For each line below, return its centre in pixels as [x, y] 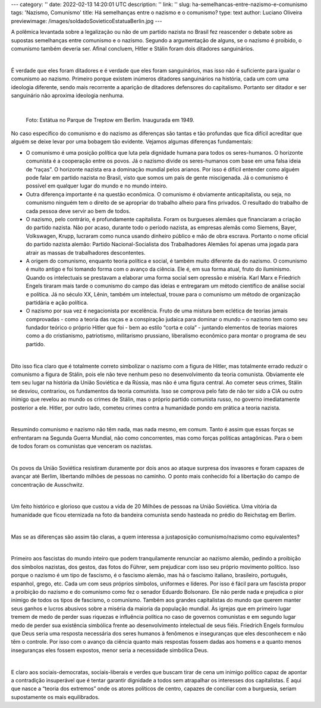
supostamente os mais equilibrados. [55, 697]
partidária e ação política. [57, 302]
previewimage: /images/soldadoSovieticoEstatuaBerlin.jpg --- [87, 21]
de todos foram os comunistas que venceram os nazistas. [82, 446]
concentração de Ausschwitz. [48, 484]
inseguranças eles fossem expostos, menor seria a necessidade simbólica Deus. [110, 650]
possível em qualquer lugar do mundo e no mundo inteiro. [97, 186]
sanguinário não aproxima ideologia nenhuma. [67, 95]
